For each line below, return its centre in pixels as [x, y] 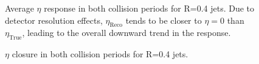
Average [19, 8]
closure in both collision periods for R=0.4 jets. [100, 54]
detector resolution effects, [54, 20]
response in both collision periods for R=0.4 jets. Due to [149, 8]
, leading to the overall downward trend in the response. [126, 33]
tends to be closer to [164, 20]
